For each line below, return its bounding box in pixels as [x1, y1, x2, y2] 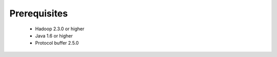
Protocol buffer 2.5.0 [35, 40, 79, 46]
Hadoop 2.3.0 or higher [35, 26, 85, 32]
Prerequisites [9, 8, 68, 19]
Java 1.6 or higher [35, 32, 73, 39]
